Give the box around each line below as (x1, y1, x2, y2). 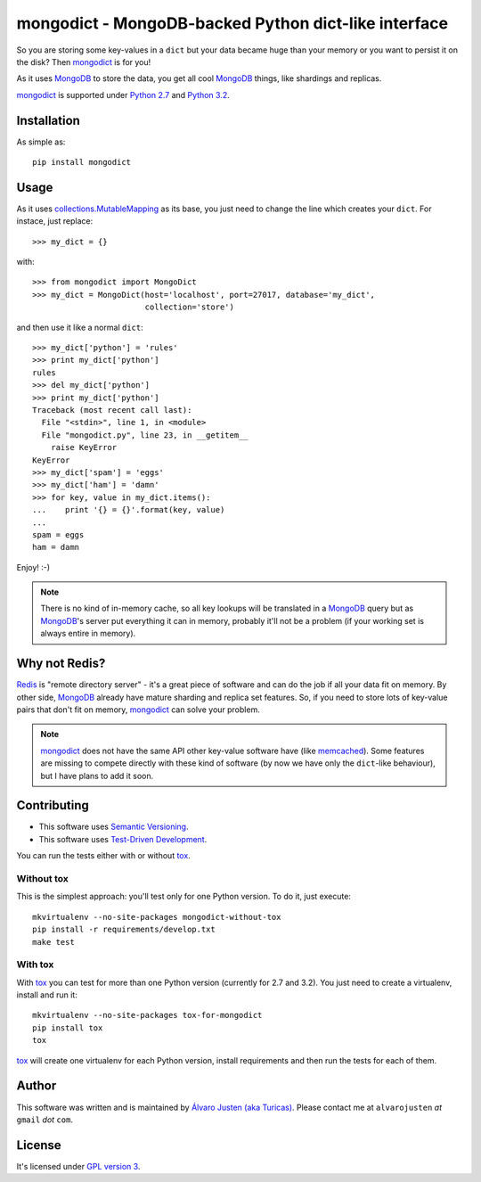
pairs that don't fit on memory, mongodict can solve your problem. (16, 704, 260, 715)
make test (32, 937, 75, 947)
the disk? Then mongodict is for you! (16, 56, 151, 67)
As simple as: (16, 136, 66, 147)
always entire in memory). (40, 628, 136, 639)
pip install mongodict (32, 157, 132, 168)
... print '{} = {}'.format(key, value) (32, 505, 225, 515)
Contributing (16, 798, 89, 813)
